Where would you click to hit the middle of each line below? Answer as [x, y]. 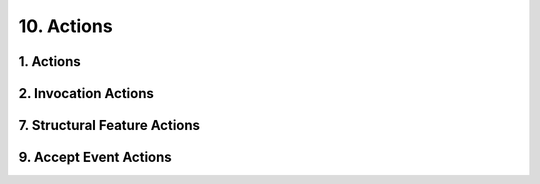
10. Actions [66, 26]
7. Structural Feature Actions [109, 125]
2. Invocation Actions [86, 93]
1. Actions [50, 61]
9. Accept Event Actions [95, 157]
